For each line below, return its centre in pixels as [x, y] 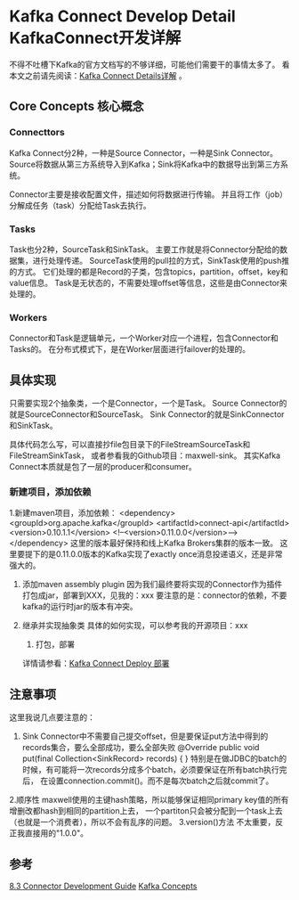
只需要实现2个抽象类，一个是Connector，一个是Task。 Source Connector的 [148, 404]
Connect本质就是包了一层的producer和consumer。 [103, 467]
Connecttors [37, 133]
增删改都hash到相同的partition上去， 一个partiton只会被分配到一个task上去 [146, 811]
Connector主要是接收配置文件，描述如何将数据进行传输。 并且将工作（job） [148, 194]
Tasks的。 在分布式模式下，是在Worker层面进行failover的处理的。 [130, 349]
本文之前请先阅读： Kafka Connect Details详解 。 [98, 75]
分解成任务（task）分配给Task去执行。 [80, 205]
